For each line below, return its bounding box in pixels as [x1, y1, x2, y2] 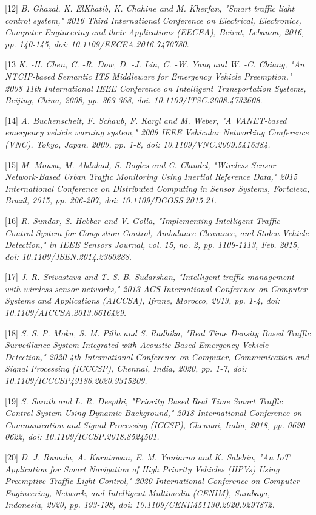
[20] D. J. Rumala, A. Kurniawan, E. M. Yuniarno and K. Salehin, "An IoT [5, 451, 290, 463]
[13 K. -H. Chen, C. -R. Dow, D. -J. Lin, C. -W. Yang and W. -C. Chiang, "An [5, 58, 304, 70]
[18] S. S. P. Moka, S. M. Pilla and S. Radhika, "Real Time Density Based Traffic [5, 326, 311, 339]
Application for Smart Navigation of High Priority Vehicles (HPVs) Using [5, 462, 280, 475]
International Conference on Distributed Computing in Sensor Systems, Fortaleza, [5, 182, 310, 194]
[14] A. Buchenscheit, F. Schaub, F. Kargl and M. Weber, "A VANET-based [5, 114, 287, 126]
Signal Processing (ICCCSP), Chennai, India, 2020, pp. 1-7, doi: [5, 362, 247, 375]
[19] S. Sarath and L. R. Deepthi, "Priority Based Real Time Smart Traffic [5, 394, 283, 407]
